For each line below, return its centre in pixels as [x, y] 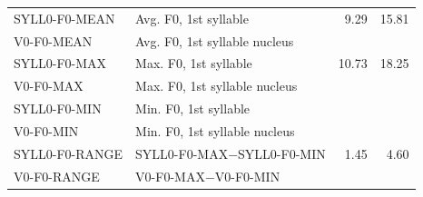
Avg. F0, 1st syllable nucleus [215, 40]
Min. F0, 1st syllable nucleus [215, 130]
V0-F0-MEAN [53, 40]
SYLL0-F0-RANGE [69, 153]
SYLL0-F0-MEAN [64, 18]
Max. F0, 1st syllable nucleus [216, 86]
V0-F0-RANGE [57, 176]
